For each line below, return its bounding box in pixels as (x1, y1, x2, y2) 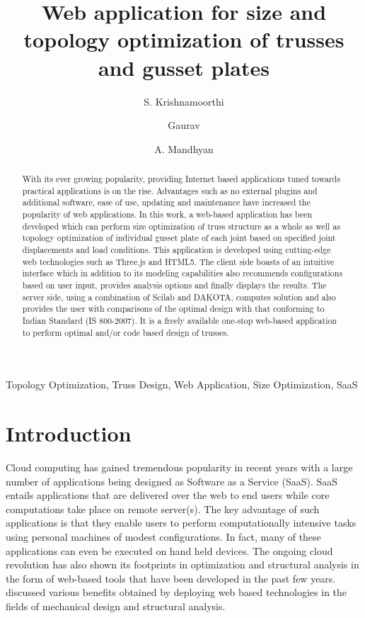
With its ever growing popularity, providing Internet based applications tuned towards (22, 173, 340, 185)
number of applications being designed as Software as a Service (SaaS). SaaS (6, 473, 338, 488)
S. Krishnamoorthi (144, 94, 224, 108)
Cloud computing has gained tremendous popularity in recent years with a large (6, 459, 353, 474)
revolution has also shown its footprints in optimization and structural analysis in (6, 557, 359, 572)
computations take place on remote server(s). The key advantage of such (6, 501, 320, 516)
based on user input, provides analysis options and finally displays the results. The (22, 279, 327, 291)
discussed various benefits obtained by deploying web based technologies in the (6, 585, 347, 600)
